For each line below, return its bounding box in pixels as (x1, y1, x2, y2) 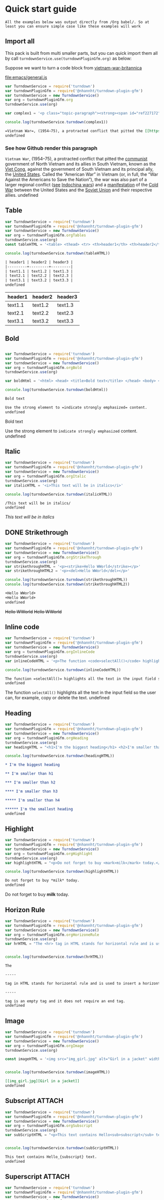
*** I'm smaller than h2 (5, 780, 56, 785)
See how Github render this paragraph (5, 144, 98, 151)
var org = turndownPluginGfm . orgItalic (5, 474, 86, 479)
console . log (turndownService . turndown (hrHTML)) (5, 954, 104, 960)
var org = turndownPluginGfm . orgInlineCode (5, 649, 95, 654)
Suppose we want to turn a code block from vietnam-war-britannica (5, 65, 142, 70)
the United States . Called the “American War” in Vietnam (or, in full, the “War (5, 171, 159, 177)
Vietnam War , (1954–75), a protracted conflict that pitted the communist (5, 156, 148, 162)
